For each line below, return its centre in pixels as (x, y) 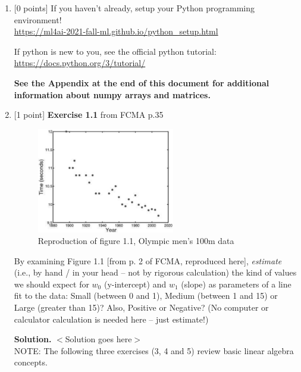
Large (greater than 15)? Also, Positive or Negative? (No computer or (141, 307)
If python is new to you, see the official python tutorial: (115, 51)
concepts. (31, 362)
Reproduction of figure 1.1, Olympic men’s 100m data (136, 241)
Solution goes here (98, 339)
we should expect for (51, 284)
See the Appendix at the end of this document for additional (142, 82)
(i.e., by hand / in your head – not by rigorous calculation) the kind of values (155, 272)
